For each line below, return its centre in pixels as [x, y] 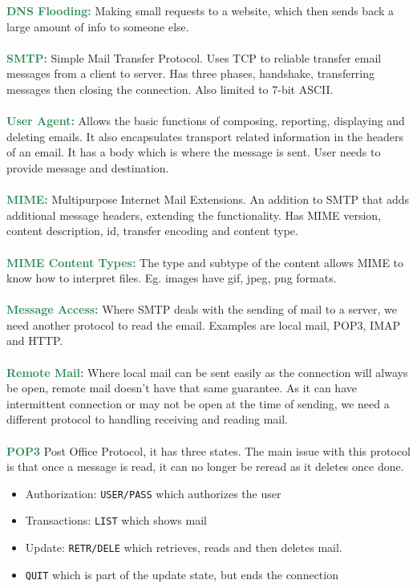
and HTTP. [35, 341]
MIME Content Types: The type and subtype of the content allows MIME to [205, 262]
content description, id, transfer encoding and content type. [152, 231]
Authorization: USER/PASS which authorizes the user [153, 493]
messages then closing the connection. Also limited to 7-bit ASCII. [170, 89]
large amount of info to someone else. [98, 26]
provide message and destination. [88, 167]
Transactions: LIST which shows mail [116, 520]
